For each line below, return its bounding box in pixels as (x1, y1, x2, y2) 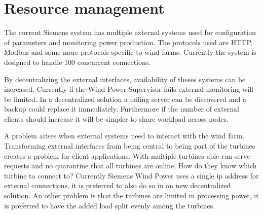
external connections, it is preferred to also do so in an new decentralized (4, 180, 231, 191)
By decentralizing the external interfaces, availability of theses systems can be (4, 74, 246, 84)
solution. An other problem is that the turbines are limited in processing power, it (4, 190, 259, 201)
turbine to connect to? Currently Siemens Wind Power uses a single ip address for (4, 170, 259, 181)
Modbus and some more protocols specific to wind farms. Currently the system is (4, 47, 256, 57)
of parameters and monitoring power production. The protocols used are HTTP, (4, 37, 253, 47)
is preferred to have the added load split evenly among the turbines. (4, 200, 215, 210)
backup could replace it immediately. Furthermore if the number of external (4, 103, 240, 114)
